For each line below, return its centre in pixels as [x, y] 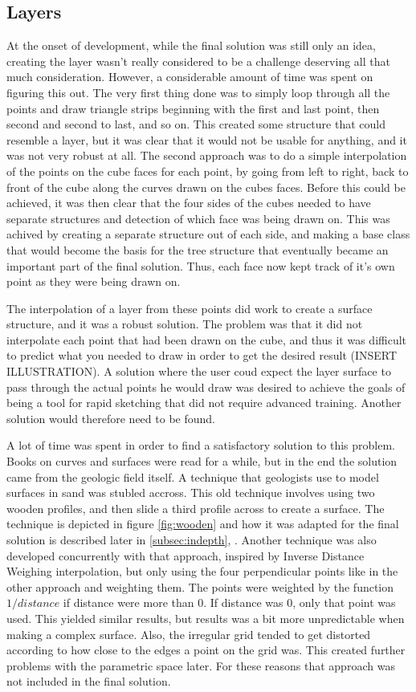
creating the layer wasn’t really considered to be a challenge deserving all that [198, 61]
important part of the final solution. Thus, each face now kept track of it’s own [201, 265]
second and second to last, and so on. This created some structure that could [196, 124]
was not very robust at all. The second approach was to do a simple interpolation [207, 155]
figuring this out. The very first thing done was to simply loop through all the [198, 92]
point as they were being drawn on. [94, 281]
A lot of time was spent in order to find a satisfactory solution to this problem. [201, 445]
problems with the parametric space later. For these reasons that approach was [201, 665]
